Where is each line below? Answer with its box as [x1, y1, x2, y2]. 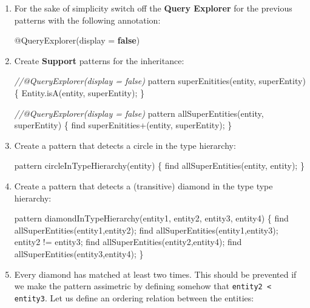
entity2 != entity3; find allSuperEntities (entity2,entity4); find [14, 235, 242, 248]
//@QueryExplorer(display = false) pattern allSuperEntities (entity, [14, 106, 264, 119]
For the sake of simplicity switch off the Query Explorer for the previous [14, 2, 292, 14]
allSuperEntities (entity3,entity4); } [14, 247, 144, 260]
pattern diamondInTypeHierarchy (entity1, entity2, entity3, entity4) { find [14, 212, 289, 224]
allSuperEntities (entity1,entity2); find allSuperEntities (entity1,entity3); [14, 223, 278, 236]
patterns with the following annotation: [14, 13, 161, 26]
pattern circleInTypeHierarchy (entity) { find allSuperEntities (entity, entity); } [14, 159, 305, 172]
